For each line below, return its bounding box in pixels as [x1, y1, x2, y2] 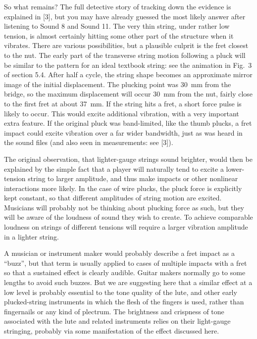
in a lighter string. [4, 231, 59, 242]
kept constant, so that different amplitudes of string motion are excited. [4, 193, 222, 203]
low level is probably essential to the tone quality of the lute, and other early [4, 287, 237, 297]
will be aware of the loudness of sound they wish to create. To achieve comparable [4, 212, 253, 222]
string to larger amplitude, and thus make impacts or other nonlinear [28, 173, 238, 184]
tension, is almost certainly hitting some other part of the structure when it [4, 30, 234, 41]
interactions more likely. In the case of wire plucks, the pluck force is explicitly [4, 183, 242, 193]
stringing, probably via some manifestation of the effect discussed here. [4, 326, 219, 336]
